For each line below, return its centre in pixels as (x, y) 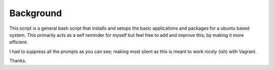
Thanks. (18, 61)
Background (36, 13)
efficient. (19, 42)
